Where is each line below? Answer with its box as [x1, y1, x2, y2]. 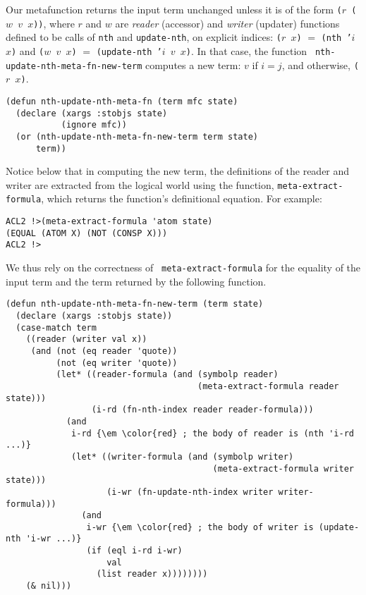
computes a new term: [145, 57, 241, 72]
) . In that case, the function [185, 43, 307, 58]
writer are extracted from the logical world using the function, [6, 177, 274, 192]
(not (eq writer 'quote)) [56, 357, 178, 368]
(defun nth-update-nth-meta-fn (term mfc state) [6, 96, 238, 106]
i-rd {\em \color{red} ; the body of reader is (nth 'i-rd [71, 428, 354, 438]
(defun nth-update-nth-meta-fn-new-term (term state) [6, 299, 264, 309]
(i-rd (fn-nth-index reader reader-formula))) [91, 405, 314, 415]
